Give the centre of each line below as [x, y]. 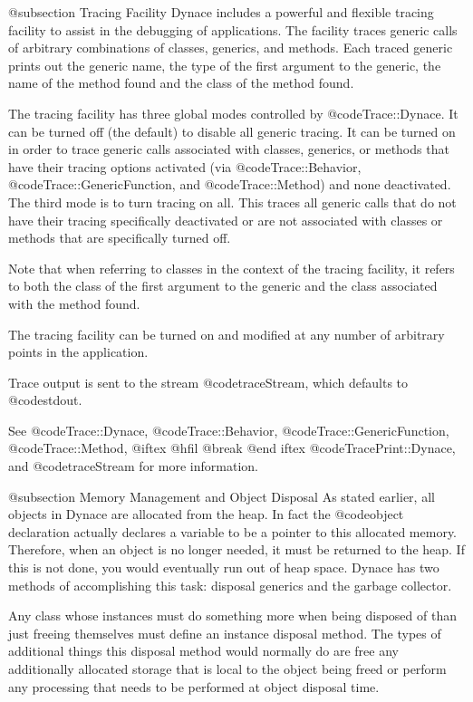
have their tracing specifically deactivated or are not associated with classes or [226, 220]
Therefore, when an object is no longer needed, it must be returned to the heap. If [236, 549]
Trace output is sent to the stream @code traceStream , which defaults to [208, 382]
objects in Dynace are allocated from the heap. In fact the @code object [206, 514]
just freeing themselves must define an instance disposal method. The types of [225, 633]
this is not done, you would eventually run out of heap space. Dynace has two [224, 567]
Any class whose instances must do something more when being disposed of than [232, 615]
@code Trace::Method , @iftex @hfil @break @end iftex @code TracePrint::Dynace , [232, 448]
